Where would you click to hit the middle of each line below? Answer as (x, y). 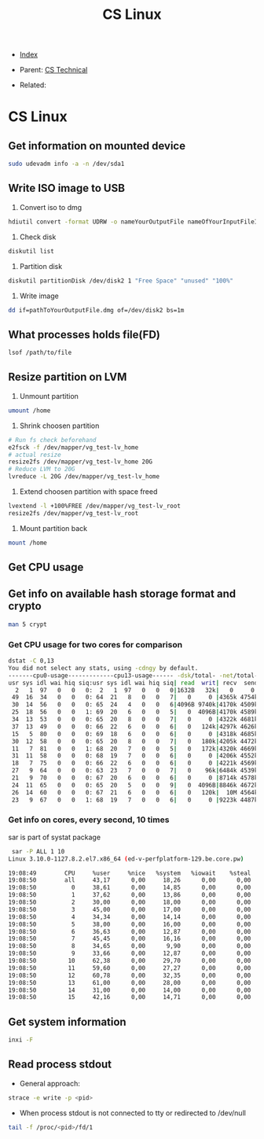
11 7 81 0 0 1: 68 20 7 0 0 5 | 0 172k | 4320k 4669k (135, 749)
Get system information (68, 1021)
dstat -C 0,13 (31, 661)
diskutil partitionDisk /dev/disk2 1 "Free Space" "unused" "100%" (121, 281)
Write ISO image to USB (67, 188)
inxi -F (21, 1040)
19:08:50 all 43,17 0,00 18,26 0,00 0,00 (130, 880)
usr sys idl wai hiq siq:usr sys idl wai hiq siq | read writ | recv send (133, 683)
